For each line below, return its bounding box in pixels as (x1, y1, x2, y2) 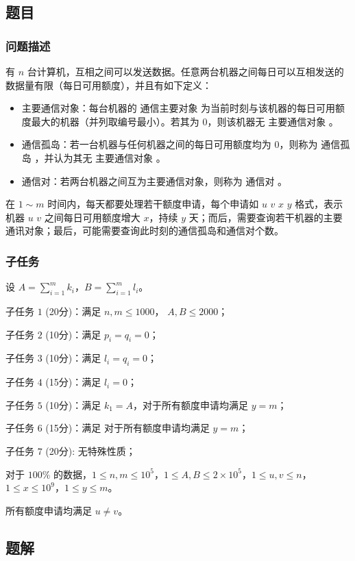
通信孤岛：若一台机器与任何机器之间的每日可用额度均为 (21, 137, 271, 151)
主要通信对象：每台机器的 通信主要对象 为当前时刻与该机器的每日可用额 (21, 101, 345, 115)
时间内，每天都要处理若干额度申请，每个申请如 (47, 197, 259, 211)
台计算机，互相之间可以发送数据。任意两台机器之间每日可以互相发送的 (27, 64, 344, 78)
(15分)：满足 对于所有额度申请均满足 (45, 421, 210, 435)
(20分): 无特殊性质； (45, 443, 136, 458)
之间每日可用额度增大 (44, 210, 140, 224)
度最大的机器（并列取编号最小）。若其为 (21, 114, 199, 128)
